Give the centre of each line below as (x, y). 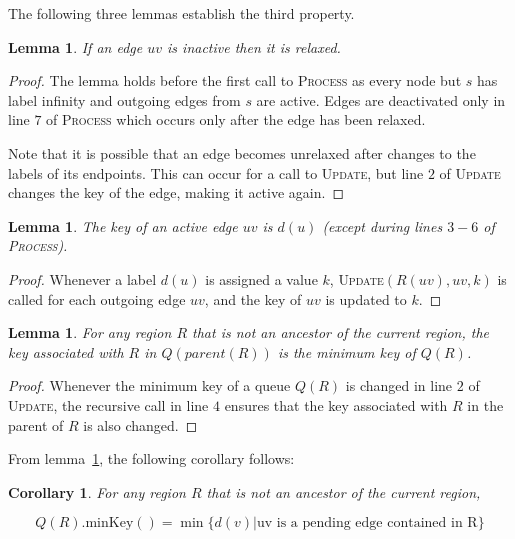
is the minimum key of (346, 351)
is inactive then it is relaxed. (254, 46)
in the (485, 404)
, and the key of (253, 298)
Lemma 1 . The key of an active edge (123, 225)
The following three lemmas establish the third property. (181, 13)
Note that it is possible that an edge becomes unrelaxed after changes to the (242, 152)
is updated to (366, 298)
